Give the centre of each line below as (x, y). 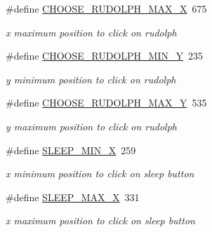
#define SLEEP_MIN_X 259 (71, 150)
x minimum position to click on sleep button (100, 173)
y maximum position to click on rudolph (91, 126)
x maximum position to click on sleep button (100, 220)
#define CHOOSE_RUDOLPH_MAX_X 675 (106, 8)
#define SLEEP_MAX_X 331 (73, 197)
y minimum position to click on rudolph (91, 79)
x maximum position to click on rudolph (91, 32)
